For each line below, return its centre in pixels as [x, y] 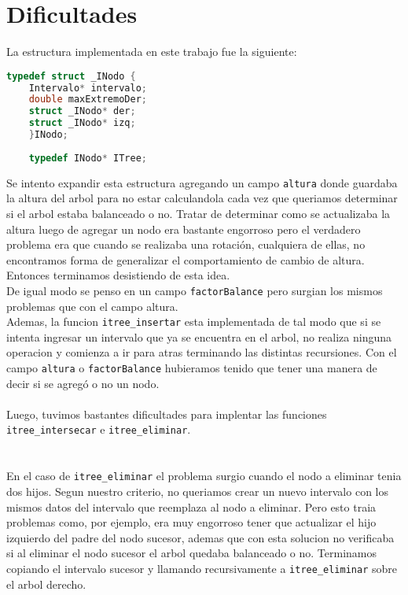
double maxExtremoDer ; [88, 100]
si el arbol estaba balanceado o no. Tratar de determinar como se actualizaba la [198, 213]
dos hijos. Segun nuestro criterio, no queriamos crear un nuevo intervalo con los [197, 491]
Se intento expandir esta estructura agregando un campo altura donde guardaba [202, 182]
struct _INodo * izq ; [82, 123]
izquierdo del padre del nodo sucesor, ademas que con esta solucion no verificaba [200, 537]
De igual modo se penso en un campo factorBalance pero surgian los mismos [195, 290]
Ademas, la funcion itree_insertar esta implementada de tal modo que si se [194, 322]
